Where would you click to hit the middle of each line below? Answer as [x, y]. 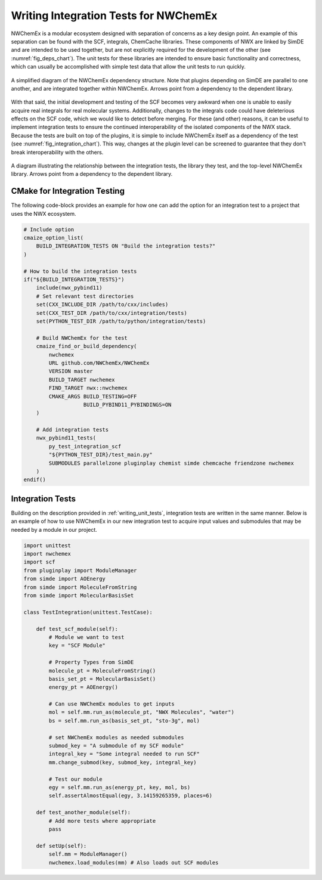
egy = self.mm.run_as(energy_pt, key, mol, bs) [120, 787]
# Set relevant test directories [85, 296]
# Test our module [75, 779]
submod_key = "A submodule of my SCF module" [116, 746]
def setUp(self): [61, 846]
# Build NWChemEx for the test [82, 338]
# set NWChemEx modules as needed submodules [116, 737]
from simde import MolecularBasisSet [79, 596]
